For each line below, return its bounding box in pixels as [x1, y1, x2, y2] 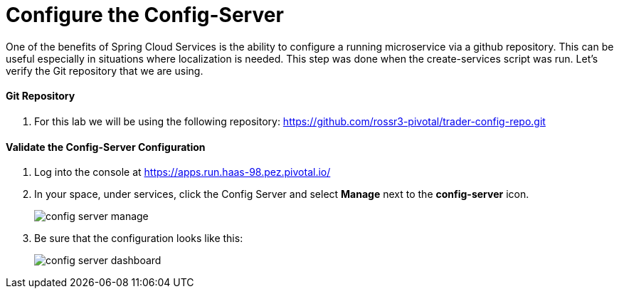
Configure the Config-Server [6, 3, 284, 27]
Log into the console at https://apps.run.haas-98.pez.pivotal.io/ [34, 166, 331, 179]
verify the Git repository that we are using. [6, 64, 203, 77]
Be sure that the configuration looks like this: [34, 232, 243, 245]
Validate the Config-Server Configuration [6, 140, 206, 153]
